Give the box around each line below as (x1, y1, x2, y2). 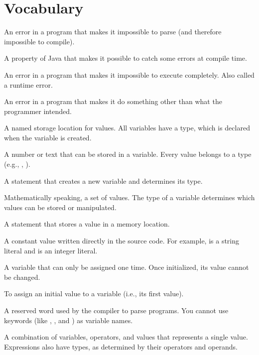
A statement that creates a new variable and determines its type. (4, 175, 203, 186)
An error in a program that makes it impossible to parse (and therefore (4, 26, 222, 37)
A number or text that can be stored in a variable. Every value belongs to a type (4, 149, 252, 159)
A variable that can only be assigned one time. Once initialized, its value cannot (4, 262, 249, 272)
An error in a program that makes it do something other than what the (4, 96, 222, 107)
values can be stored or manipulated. (4, 202, 117, 212)
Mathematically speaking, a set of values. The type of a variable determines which (4, 192, 255, 203)
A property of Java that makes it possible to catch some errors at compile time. (4, 53, 247, 63)
